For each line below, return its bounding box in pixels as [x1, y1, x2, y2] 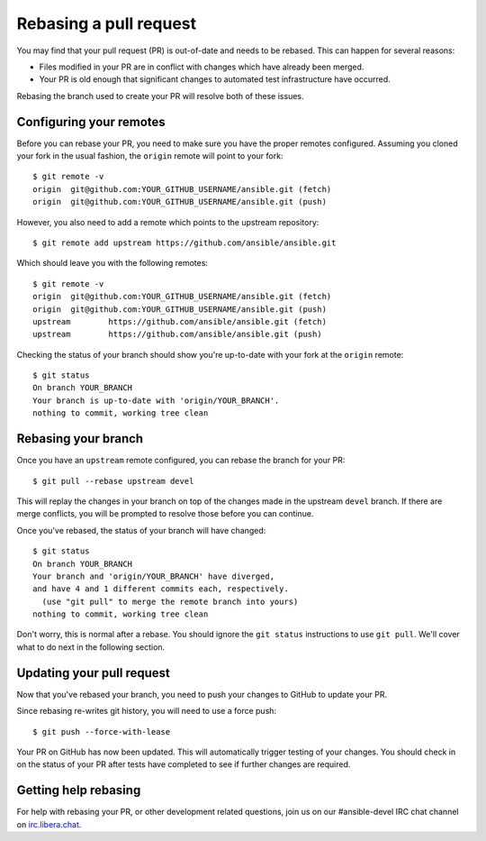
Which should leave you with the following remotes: [16, 258, 209, 269]
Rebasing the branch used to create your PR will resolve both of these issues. [16, 90, 305, 101]
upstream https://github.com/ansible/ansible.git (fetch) [32, 316, 328, 326]
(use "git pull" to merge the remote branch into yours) [41, 596, 299, 607]
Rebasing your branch [16, 431, 144, 446]
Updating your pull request [16, 665, 170, 681]
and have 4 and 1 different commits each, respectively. [32, 584, 290, 594]
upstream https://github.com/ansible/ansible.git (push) [32, 329, 323, 340]
